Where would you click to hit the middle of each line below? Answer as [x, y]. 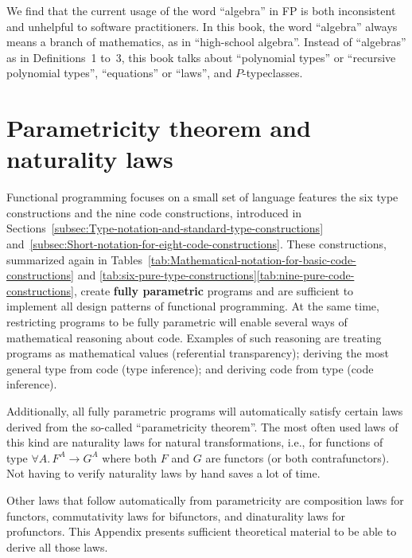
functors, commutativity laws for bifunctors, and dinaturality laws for [176, 515]
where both [130, 457]
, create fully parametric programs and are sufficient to [214, 290]
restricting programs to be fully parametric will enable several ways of [177, 322]
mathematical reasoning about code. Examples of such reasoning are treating [194, 337]
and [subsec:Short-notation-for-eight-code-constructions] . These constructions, [196, 244]
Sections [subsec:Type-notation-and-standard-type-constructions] [165, 228]
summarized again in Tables [74, 259]
